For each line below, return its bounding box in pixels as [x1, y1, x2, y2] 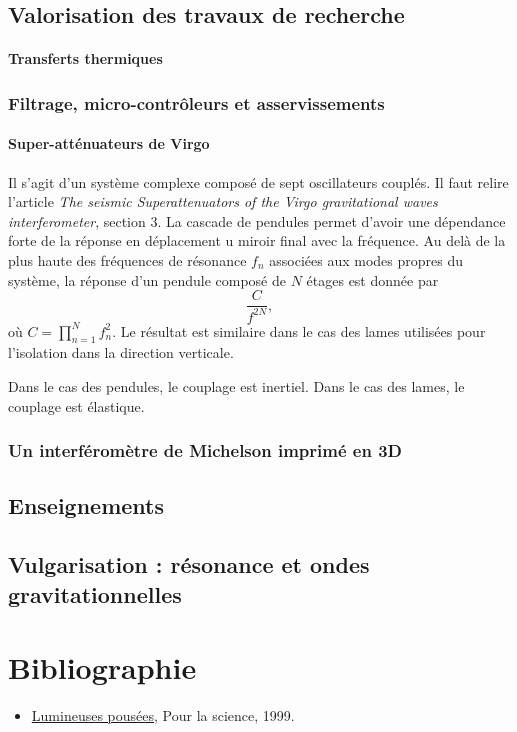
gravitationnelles [8, 578, 182, 609]
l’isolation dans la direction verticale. [8, 342, 234, 363]
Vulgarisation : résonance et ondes [8, 549, 370, 580]
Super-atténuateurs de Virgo [8, 133, 210, 154]
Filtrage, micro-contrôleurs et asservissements [8, 90, 385, 115]
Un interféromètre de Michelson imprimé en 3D [8, 438, 402, 463]
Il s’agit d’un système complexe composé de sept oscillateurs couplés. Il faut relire [8, 171, 509, 192]
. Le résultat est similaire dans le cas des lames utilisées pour [112, 320, 486, 341]
